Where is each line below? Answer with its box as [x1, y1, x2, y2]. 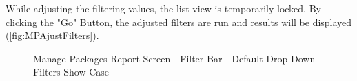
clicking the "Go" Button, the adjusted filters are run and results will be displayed [6, 14, 352, 29]
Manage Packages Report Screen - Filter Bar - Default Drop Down [33, 51, 316, 65]
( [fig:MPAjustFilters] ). [6, 28, 99, 43]
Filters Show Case [33, 65, 110, 79]
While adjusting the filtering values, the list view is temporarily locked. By [6, 1, 321, 15]
